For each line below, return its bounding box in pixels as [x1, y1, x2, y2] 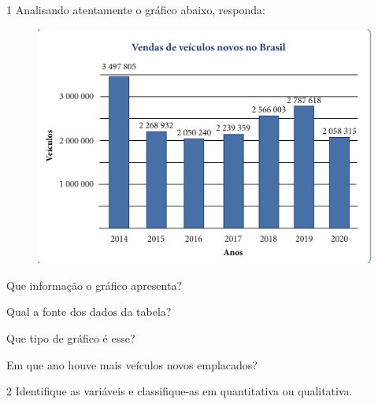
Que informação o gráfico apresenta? [6, 276, 183, 293]
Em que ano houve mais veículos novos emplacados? [6, 356, 258, 372]
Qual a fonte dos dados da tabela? [6, 303, 172, 320]
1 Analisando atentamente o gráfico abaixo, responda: [6, 2, 265, 17]
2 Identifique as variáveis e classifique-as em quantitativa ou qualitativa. [6, 383, 353, 399]
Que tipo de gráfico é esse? [6, 330, 135, 347]
